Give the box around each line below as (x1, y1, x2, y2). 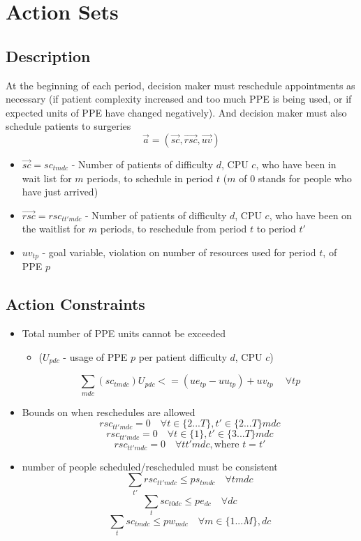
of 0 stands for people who (239, 170, 352, 185)
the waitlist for (22, 221, 86, 236)
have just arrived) (22, 184, 98, 199)
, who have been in (256, 156, 337, 171)
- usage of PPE (63, 349, 128, 364)
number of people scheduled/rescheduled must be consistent (22, 459, 278, 473)
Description (6, 45, 91, 66)
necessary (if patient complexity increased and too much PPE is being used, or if (6, 91, 352, 106)
